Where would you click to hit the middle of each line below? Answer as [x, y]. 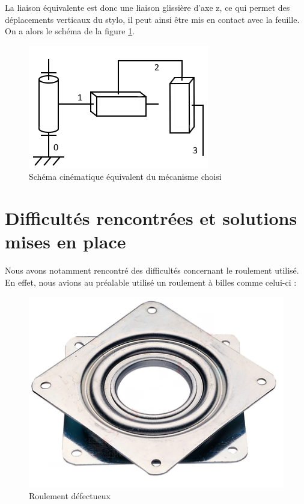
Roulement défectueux [70, 495]
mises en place [65, 241]
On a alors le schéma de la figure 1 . [70, 31]
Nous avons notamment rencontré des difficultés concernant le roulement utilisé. [152, 270]
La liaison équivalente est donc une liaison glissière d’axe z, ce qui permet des [147, 7]
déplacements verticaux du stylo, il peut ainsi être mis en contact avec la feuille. [152, 19]
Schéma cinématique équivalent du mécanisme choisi [125, 177]
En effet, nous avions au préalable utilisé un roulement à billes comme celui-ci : [151, 282]
